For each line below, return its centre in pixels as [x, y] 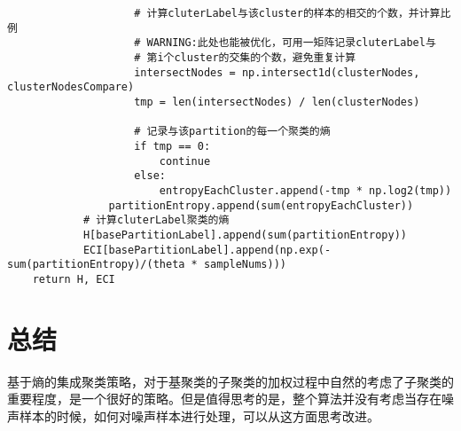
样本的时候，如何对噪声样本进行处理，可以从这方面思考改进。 [199, 415]
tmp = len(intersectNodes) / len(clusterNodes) [277, 102]
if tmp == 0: [172, 146]
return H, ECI [74, 279]
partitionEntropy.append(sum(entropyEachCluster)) [261, 205]
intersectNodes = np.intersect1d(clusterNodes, [277, 72]
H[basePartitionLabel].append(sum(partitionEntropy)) [245, 235]
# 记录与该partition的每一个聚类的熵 [232, 132]
